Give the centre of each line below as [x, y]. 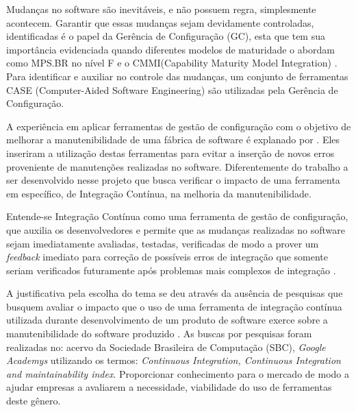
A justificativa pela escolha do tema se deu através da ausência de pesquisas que [175, 293]
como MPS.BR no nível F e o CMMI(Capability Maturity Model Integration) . [172, 63]
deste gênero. [34, 401]
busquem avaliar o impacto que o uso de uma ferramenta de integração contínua [174, 306]
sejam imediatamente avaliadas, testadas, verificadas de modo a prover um [163, 243]
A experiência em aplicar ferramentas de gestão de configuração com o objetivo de [179, 126]
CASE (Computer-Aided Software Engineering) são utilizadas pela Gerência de [172, 89]
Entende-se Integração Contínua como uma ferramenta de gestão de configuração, [177, 216]
